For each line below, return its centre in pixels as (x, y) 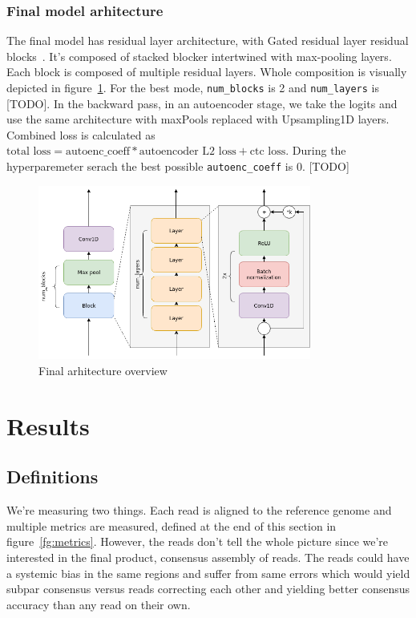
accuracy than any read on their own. (99, 604)
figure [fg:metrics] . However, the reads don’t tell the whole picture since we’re (198, 541)
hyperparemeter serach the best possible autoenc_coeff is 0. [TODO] (178, 166)
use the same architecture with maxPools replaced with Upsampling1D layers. (198, 119)
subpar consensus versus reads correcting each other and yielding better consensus (208, 589)
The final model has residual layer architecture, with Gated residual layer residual (208, 40)
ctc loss (268, 152)
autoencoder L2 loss (188, 152)
